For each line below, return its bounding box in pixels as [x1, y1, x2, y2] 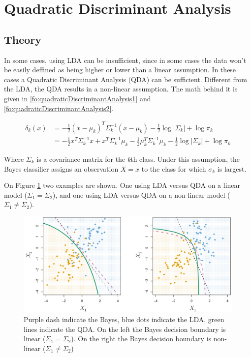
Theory [4, 31, 42, 47]
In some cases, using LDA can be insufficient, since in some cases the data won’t [4, 55, 247, 65]
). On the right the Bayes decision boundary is [71, 333, 212, 344]
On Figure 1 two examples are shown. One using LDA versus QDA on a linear [4, 180, 241, 190]
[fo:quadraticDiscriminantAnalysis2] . [4, 103, 114, 113]
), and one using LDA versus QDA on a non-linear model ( [52, 189, 230, 200]
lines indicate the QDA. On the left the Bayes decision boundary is [24, 324, 226, 334]
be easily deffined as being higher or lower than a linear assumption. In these [4, 64, 236, 75]
